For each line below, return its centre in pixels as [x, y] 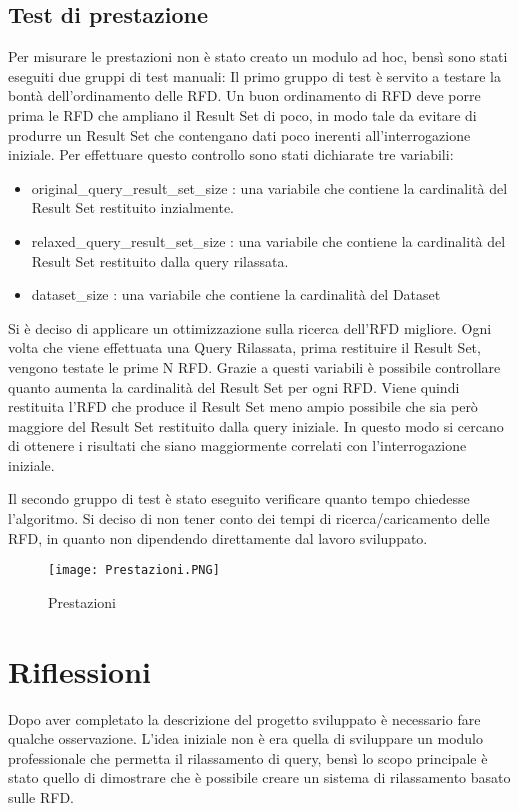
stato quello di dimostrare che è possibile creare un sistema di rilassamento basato [259, 777]
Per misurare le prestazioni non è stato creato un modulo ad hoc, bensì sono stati [258, 56]
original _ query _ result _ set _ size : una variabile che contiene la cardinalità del [269, 187]
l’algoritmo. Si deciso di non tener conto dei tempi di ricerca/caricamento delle [249, 518]
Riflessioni [80, 670]
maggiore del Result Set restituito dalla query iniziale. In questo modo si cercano [256, 425]
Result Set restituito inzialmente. [133, 207]
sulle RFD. [41, 797]
